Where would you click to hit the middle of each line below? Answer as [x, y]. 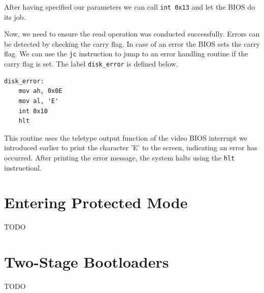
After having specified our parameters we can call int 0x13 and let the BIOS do [130, 7]
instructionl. [23, 167]
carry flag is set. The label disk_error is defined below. [91, 64]
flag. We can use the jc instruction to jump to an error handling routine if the [126, 54]
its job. [15, 17]
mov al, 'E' [39, 101]
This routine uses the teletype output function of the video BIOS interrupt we [126, 137]
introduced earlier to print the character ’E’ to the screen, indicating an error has [131, 148]
